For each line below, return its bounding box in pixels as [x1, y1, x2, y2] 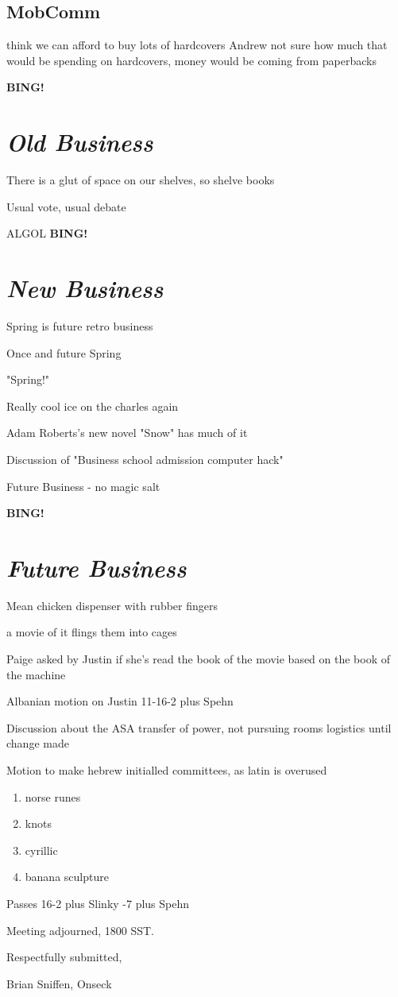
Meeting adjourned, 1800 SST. [6, 922, 154, 938]
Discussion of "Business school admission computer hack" [6, 450, 284, 467]
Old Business [6, 126, 153, 159]
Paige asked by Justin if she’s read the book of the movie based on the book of [6, 651, 391, 667]
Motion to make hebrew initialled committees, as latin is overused [6, 762, 327, 779]
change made [6, 735, 69, 752]
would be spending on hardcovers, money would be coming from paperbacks [6, 52, 377, 68]
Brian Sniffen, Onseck [6, 975, 112, 991]
